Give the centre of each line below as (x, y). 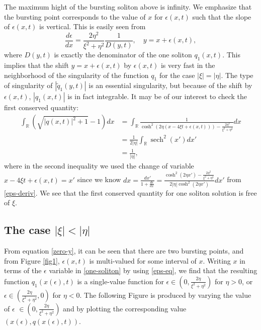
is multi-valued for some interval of (143, 260)
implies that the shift (36, 65)
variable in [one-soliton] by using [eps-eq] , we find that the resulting (153, 270)
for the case (177, 75)
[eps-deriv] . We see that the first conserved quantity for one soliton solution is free (130, 192)
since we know (99, 179)
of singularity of (28, 85)
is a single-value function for (120, 281)
